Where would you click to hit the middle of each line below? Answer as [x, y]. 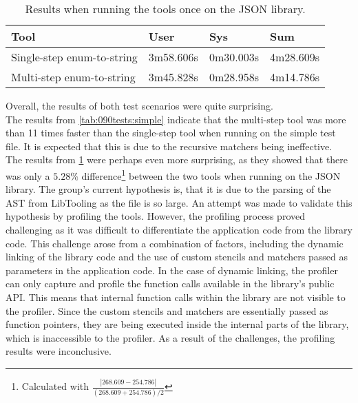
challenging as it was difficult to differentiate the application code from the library [179, 229]
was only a [28, 175]
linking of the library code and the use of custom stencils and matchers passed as [177, 257]
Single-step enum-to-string [74, 57]
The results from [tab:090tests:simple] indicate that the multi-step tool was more [176, 119]
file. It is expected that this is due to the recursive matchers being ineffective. [169, 146]
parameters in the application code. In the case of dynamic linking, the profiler [172, 270]
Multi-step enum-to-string [73, 77]
